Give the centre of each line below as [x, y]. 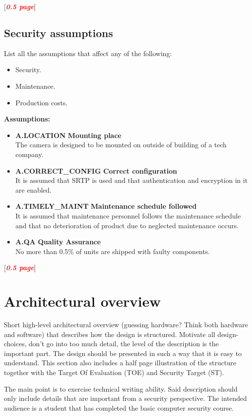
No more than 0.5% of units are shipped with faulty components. [113, 251]
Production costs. [41, 102]
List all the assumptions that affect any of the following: [88, 53]
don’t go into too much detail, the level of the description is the [124, 344]
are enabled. [33, 189]
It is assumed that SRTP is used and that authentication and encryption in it [131, 180]
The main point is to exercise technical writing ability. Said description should [121, 388]
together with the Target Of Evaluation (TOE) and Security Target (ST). [114, 372]
